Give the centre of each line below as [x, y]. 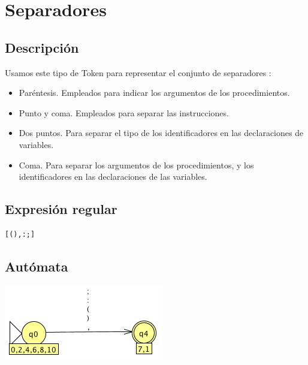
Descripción [42, 47]
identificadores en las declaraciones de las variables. [113, 177]
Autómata [37, 266]
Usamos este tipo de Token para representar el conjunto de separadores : [138, 72]
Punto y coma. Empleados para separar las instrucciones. [124, 112]
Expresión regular [61, 209]
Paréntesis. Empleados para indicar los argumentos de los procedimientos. [154, 93]
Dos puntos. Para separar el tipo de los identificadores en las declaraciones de [161, 133]
